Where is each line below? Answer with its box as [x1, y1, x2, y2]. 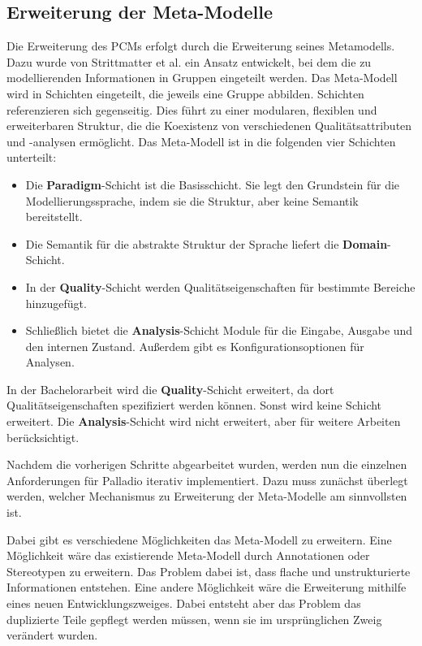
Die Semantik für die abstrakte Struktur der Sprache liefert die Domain [25, 235, 388, 252]
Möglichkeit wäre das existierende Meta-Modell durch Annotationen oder [6, 547, 370, 564]
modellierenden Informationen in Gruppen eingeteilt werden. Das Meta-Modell [6, 69, 398, 86]
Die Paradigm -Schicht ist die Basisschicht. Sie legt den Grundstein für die [25, 176, 400, 193]
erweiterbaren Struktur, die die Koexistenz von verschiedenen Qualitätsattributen [6, 117, 412, 134]
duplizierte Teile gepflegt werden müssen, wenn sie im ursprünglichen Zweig [6, 610, 382, 627]
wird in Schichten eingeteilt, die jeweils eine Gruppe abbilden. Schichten [6, 85, 364, 102]
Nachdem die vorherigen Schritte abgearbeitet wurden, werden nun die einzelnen [6, 456, 407, 473]
